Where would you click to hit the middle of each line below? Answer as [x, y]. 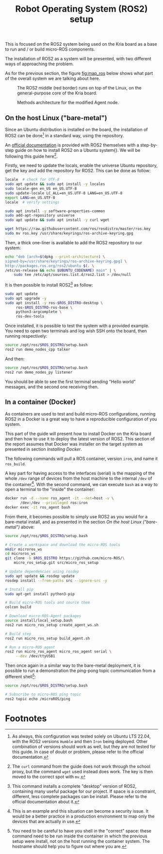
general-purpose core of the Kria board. [57, 93]
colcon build [18, 607]
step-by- [149, 145]
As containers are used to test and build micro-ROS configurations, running [80, 414]
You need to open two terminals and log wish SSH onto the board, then [76, 331]
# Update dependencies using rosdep [42, 572]
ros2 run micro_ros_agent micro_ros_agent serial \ [58, 652]
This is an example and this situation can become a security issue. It [80, 811]
